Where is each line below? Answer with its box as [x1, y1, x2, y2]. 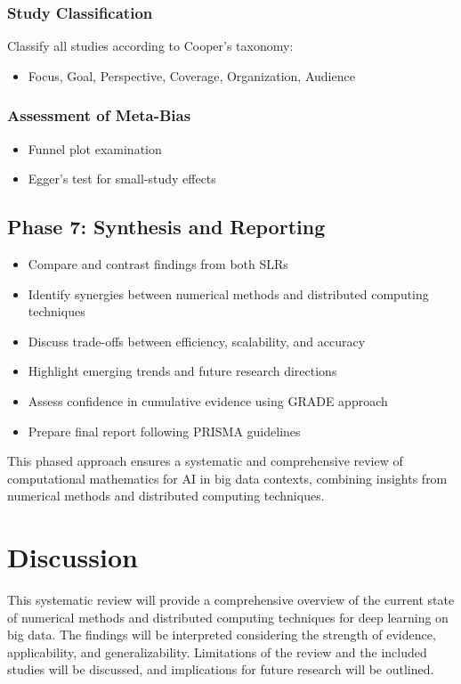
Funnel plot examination [28, 139, 162, 158]
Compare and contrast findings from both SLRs [28, 255, 288, 273]
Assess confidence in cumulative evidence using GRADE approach [28, 391, 388, 410]
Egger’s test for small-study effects [28, 169, 216, 188]
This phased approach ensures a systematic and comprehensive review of [7, 452, 403, 470]
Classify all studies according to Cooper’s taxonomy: [7, 37, 294, 55]
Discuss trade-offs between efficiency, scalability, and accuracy [28, 331, 366, 350]
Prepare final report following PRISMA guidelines [28, 421, 301, 440]
